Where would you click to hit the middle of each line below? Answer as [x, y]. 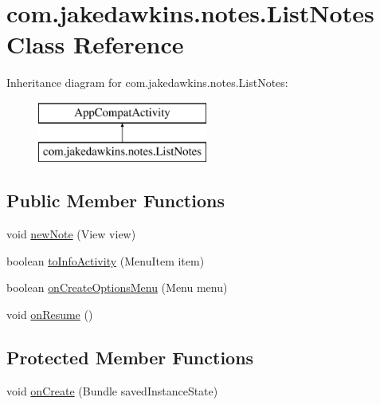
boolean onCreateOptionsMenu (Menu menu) [117, 287]
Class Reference [95, 44]
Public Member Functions [116, 201]
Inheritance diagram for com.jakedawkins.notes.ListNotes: [147, 83]
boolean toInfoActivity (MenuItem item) [106, 260]
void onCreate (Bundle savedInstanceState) [112, 390]
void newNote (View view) [71, 234]
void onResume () [50, 315]
